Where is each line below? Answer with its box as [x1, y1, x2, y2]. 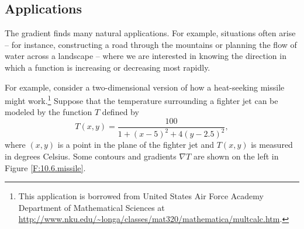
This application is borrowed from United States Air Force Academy [18, 190, 264, 202]
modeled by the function [5, 106, 92, 118]
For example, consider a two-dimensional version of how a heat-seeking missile [5, 81, 285, 93]
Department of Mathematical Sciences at [18, 201, 165, 213]
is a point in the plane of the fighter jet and [57, 138, 215, 151]
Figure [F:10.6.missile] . [5, 161, 86, 174]
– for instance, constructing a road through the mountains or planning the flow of [5, 38, 297, 50]
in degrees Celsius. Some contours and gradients [5, 150, 177, 162]
